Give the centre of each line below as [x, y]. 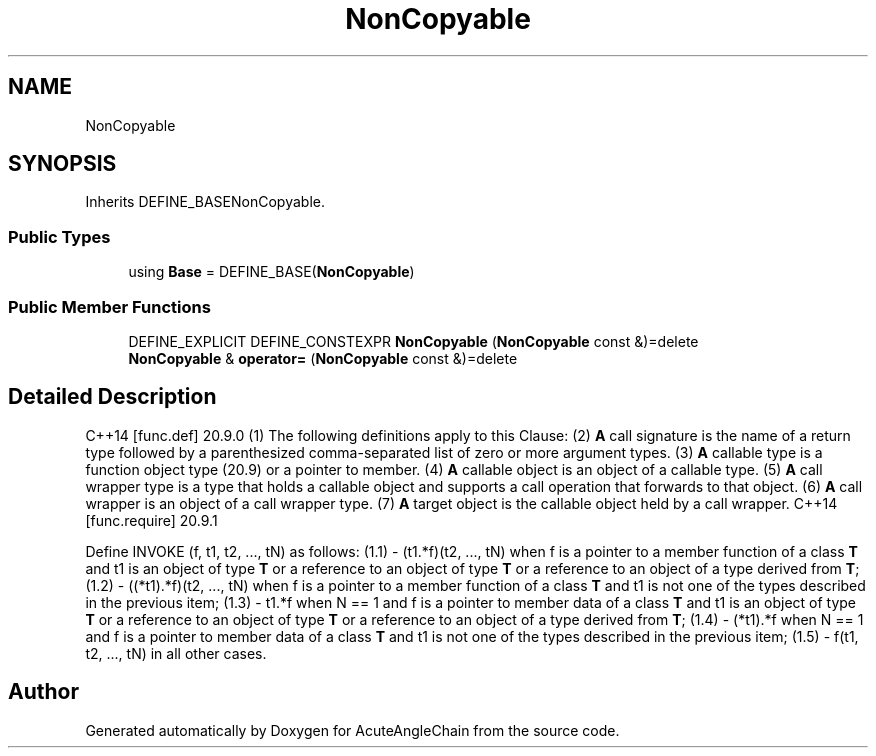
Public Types [59, 236]
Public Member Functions [109, 306]
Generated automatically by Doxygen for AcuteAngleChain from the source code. [352, 730]
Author [43, 692]
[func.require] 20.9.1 [151, 520]
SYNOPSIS [62, 164]
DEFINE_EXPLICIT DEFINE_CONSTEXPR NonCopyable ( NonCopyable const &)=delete [413, 341]
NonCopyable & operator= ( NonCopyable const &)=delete [323, 358]
